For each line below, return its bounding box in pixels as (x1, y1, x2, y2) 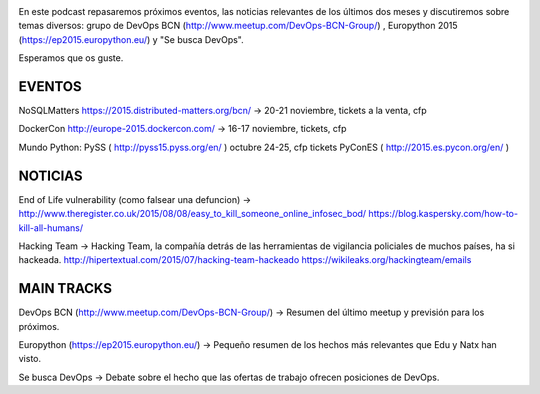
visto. (18, 353, 42, 365)
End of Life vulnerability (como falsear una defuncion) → (18, 193, 252, 205)
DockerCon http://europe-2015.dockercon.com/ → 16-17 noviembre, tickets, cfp (18, 123, 347, 135)
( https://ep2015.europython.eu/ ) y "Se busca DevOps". (18, 33, 244, 45)
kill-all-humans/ (18, 221, 84, 234)
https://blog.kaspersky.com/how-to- (368, 208, 519, 220)
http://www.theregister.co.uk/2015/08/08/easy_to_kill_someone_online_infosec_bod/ (18, 208, 367, 220)
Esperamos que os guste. (18, 52, 124, 64)
